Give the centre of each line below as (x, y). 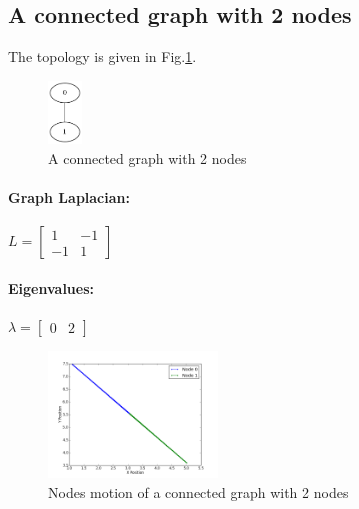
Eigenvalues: (51, 287)
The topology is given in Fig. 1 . (102, 56)
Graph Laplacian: (69, 196)
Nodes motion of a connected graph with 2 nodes (198, 491)
